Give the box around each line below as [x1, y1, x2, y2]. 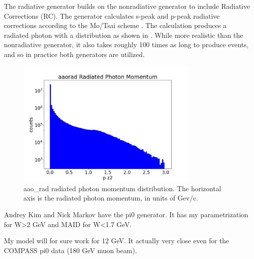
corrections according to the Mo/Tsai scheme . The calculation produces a [4, 20, 227, 30]
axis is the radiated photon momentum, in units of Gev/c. [24, 193, 198, 203]
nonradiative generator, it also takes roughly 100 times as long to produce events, [4, 39, 249, 50]
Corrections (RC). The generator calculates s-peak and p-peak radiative [4, 10, 220, 21]
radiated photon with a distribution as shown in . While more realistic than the [4, 29, 243, 40]
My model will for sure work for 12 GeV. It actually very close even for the [4, 235, 229, 246]
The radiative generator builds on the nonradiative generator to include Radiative [4, 1, 250, 11]
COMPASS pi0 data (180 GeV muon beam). [4, 245, 137, 255]
